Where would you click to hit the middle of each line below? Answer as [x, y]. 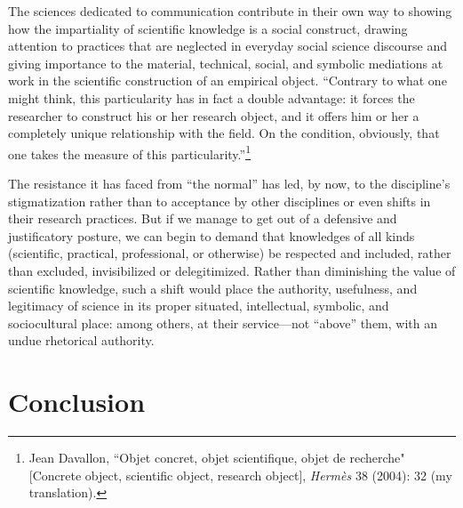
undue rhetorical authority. [81, 340]
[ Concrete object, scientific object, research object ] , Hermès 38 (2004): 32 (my [240, 475]
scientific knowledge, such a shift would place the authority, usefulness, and [213, 288]
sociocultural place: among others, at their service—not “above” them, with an [223, 323]
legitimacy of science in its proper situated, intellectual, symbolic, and [199, 306]
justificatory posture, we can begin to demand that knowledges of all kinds [212, 235]
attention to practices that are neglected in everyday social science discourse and [228, 46]
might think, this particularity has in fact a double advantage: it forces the [212, 97]
